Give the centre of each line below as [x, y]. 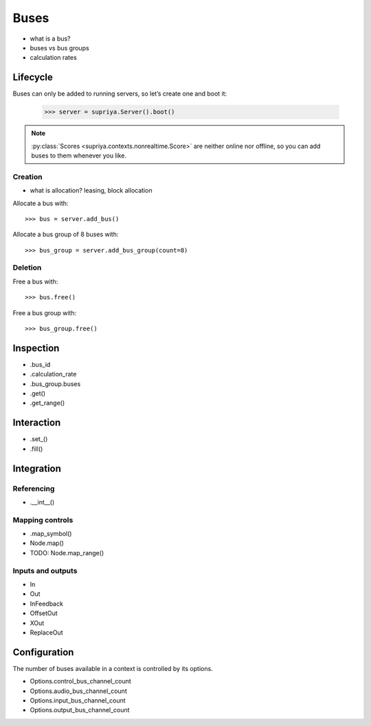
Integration [37, 468]
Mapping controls [43, 520]
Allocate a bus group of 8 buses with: [66, 235]
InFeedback [46, 604]
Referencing [34, 489]
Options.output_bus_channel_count [80, 710]
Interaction [37, 423]
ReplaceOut [46, 632]
